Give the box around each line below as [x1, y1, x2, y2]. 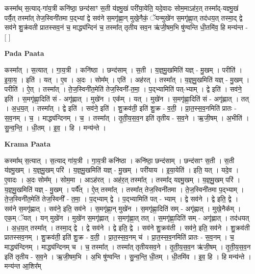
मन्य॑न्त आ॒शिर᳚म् [4, 261, 41, 271]
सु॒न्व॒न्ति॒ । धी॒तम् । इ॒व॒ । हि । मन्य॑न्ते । [4, 122, 106, 132]
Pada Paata [4, 48, 44, 58]
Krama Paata [4, 139, 51, 149]
